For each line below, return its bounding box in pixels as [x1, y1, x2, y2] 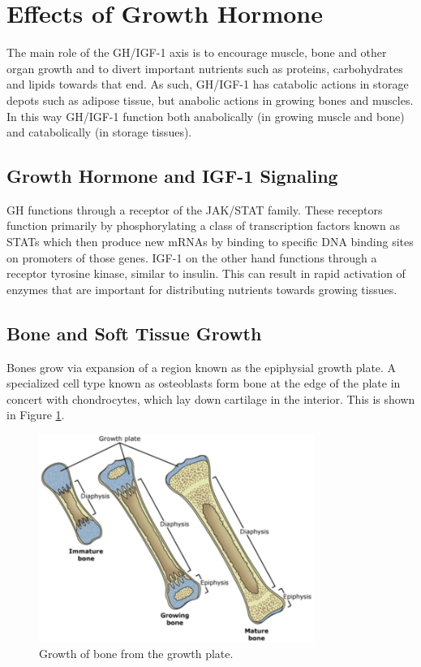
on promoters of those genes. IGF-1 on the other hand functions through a [6, 249, 377, 266]
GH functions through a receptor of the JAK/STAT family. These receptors [6, 201, 383, 218]
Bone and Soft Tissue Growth [6, 320, 262, 345]
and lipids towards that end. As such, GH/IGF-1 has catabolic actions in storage [6, 76, 409, 93]
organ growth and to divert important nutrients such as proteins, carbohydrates [6, 59, 403, 76]
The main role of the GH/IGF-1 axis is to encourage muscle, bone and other [6, 44, 387, 61]
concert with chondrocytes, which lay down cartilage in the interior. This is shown [6, 390, 415, 407]
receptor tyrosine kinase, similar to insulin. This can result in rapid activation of [6, 265, 406, 282]
